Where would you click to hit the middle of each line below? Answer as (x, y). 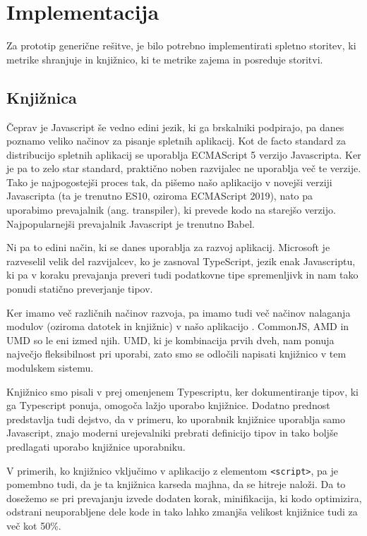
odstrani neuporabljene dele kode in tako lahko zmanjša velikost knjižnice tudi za (182, 512)
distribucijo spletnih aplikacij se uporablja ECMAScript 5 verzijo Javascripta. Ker (184, 154)
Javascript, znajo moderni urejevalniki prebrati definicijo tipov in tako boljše (172, 433)
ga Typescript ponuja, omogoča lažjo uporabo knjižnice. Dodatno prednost (168, 405)
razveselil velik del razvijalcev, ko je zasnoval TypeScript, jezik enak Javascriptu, (181, 261)
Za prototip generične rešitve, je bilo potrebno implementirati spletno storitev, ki (181, 45)
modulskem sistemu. (50, 368)
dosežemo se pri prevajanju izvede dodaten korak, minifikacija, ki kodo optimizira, (184, 498)
